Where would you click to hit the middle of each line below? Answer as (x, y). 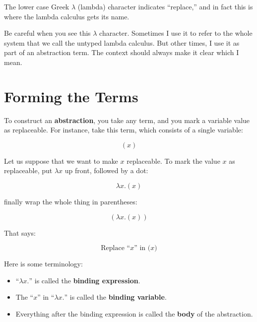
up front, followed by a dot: (106, 170)
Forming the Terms (71, 96)
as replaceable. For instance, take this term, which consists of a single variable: (124, 130)
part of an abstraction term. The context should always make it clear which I (122, 52)
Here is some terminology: (43, 264)
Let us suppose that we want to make (61, 161)
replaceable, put (28, 170)
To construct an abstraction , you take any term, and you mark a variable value (127, 120)
